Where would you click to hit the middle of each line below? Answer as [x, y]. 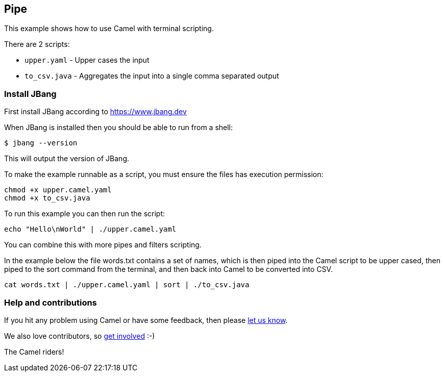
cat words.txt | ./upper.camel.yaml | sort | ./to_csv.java [127, 285]
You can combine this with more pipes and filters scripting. [103, 245]
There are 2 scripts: [37, 44]
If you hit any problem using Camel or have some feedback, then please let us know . [146, 320]
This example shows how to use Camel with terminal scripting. [109, 29]
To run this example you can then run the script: [85, 214]
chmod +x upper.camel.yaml [58, 190]
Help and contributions [51, 302]
